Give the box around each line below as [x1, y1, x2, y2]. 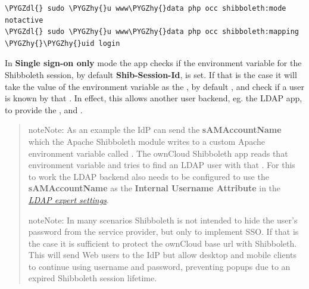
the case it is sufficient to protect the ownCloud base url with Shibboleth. [28, 237, 297, 249]
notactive [5, 15, 43, 24]
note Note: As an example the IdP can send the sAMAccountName [28, 123, 282, 136]
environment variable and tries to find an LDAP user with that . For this [28, 159, 295, 171]
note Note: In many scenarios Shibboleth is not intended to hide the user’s [28, 213, 298, 226]
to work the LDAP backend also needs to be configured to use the [28, 170, 269, 182]
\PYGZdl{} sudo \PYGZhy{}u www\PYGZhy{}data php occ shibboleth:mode [5, 4, 286, 13]
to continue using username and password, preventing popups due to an [28, 260, 291, 272]
